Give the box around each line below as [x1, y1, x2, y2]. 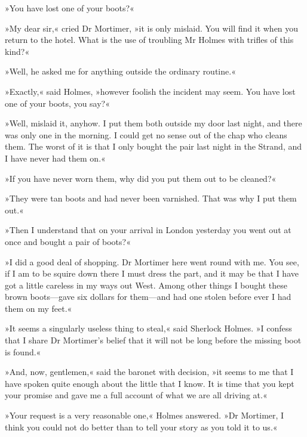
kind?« [5, 45, 30, 57]
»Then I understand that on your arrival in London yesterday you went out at [5, 224, 291, 236]
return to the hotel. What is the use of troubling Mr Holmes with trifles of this [5, 33, 294, 46]
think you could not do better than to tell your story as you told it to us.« [5, 420, 278, 433]
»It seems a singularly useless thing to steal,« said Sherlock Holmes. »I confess [5, 322, 292, 334]
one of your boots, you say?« [5, 97, 110, 109]
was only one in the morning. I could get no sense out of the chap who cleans [5, 128, 287, 141]
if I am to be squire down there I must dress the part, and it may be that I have [5, 267, 299, 280]
